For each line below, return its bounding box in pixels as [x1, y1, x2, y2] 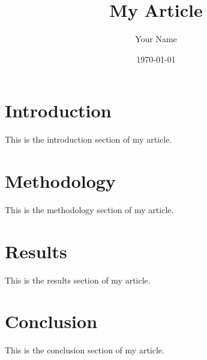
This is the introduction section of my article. [5, 133, 172, 146]
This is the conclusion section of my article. [5, 344, 164, 356]
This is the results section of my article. [5, 273, 151, 286]
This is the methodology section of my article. [5, 203, 174, 216]
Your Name [135, 33, 177, 45]
